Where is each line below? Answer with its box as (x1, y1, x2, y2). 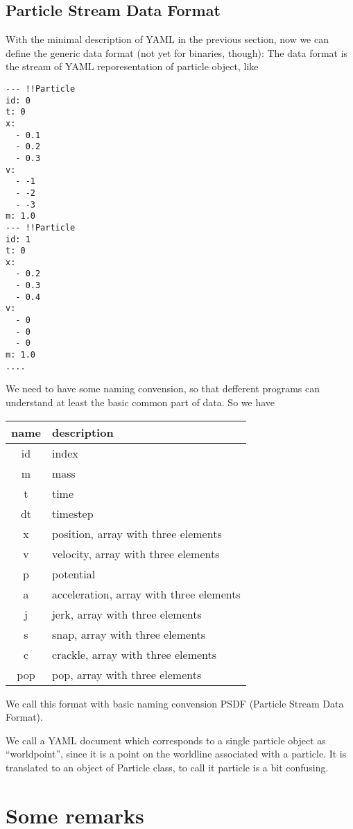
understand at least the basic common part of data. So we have (6, 394, 275, 409)
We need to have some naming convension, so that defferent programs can (6, 381, 320, 396)
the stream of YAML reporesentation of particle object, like (6, 59, 259, 74)
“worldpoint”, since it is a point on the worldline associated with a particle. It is (6, 746, 347, 761)
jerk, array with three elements (51, 605, 202, 622)
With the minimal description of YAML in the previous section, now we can (6, 32, 329, 47)
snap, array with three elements (51, 626, 206, 642)
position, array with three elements (51, 525, 222, 542)
